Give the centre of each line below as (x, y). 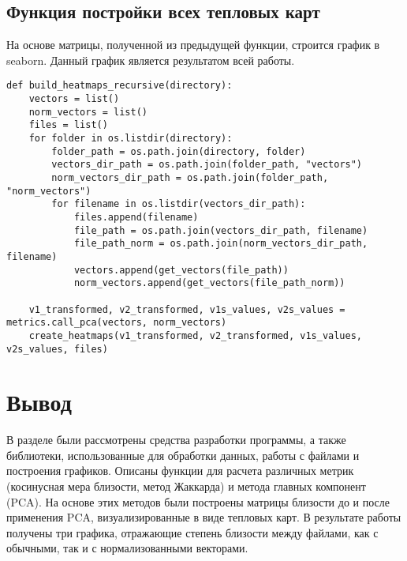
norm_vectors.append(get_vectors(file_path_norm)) (209, 283)
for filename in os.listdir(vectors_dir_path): (179, 204)
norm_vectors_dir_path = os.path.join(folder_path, (190, 177)
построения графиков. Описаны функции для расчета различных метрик (180, 471)
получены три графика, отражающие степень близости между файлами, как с (192, 532)
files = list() (68, 125)
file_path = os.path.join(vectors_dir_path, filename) (221, 230)
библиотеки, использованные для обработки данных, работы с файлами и (183, 455)
